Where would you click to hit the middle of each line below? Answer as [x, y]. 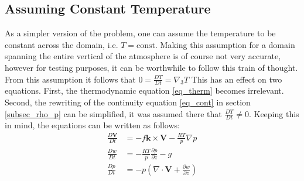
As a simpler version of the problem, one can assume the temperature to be [140, 33]
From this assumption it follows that [70, 79]
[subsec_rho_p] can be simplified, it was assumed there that [113, 113]
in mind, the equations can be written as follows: [92, 125]
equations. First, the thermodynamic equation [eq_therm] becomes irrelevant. [144, 90]
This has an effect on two [237, 79]
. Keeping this [274, 113]
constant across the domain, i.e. [62, 44]
